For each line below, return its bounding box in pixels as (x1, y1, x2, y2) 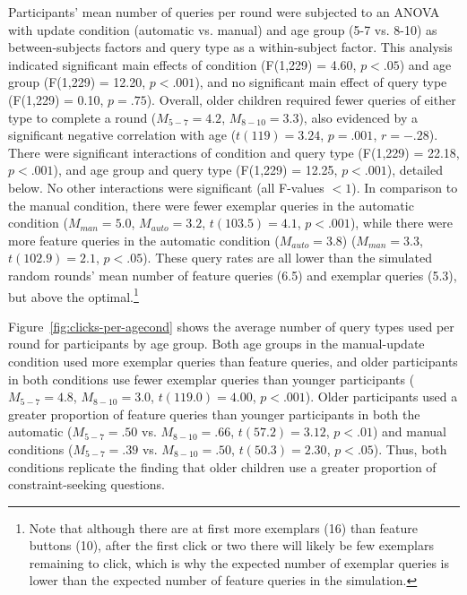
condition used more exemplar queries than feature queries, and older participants (8, 351, 458, 370)
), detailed (386, 160, 443, 179)
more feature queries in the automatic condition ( (8, 230, 280, 249)
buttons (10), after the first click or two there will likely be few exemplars (29, 536, 434, 555)
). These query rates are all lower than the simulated (143, 248, 432, 267)
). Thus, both (373, 439, 447, 458)
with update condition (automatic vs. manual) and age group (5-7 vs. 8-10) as (8, 20, 437, 39)
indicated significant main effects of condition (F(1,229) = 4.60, (8, 55, 357, 73)
